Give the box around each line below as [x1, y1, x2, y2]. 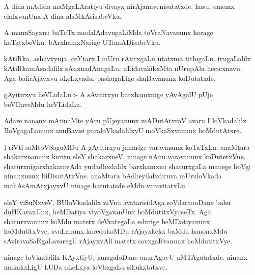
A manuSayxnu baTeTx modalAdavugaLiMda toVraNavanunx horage [4, 27, 213, 37]
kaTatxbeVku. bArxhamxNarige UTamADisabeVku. [4, 36, 161, 47]
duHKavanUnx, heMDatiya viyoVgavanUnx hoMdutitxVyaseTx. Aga [4, 206, 211, 217]
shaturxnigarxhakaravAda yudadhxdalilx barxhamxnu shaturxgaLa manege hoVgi [4, 161, 251, 171]
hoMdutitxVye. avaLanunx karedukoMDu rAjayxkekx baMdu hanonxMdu [4, 226, 227, 236]
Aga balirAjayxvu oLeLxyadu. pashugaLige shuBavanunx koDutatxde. [4, 72, 216, 83]
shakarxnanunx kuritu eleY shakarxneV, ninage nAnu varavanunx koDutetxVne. [4, 151, 246, 162]
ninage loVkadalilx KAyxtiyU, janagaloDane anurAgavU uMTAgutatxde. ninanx [4, 252, 248, 262]
